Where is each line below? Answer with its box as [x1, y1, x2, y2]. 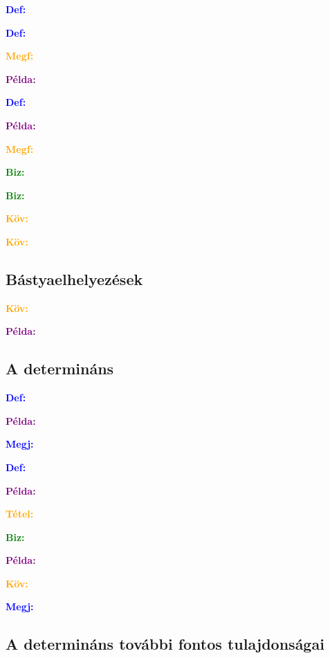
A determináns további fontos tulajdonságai [6, 633, 324, 655]
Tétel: [6, 506, 34, 521]
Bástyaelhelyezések [6, 268, 143, 289]
